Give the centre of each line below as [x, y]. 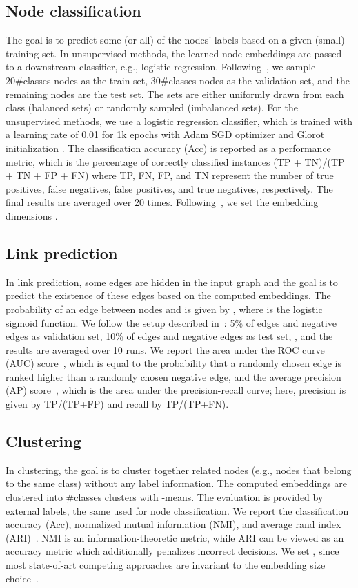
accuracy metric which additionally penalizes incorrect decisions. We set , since [172, 551]
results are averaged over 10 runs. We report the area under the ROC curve [165, 349]
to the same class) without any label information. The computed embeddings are [177, 483]
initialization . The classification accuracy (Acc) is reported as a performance [168, 148]
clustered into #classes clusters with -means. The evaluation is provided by [165, 497]
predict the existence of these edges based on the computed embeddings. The [168, 295]
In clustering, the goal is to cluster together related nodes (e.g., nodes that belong [179, 470]
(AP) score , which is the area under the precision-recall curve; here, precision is [176, 390]
